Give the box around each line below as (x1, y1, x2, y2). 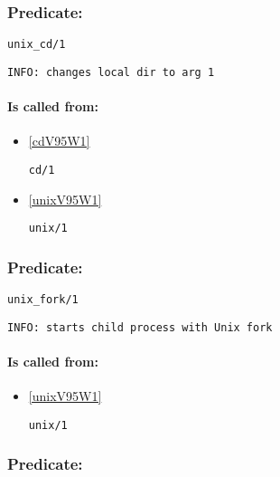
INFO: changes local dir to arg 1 (7, 65, 215, 79)
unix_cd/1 (7, 38, 66, 52)
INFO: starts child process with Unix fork (7, 320, 273, 334)
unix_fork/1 (7, 293, 79, 307)
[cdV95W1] (28, 131, 90, 150)
